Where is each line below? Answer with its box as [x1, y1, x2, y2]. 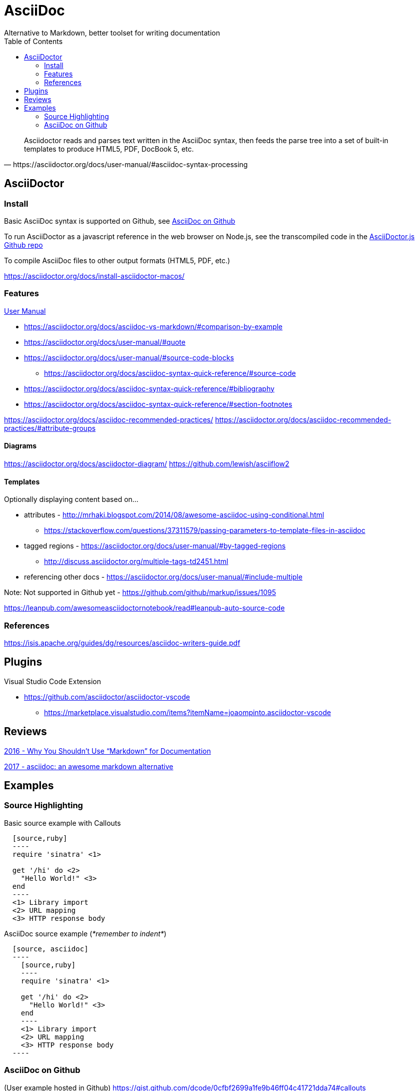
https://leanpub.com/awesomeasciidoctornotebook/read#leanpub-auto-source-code [4, 604, 285, 613]
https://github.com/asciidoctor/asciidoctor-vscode [24, 692, 190, 701]
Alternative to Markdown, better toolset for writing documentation [4, 28, 220, 37]
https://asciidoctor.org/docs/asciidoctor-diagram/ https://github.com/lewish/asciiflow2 [4, 459, 289, 468]
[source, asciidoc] [12, 944, 88, 953]
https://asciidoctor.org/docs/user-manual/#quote [24, 337, 185, 346]
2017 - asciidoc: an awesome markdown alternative [4, 762, 173, 771]
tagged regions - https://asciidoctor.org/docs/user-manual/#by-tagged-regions [24, 541, 286, 551]
